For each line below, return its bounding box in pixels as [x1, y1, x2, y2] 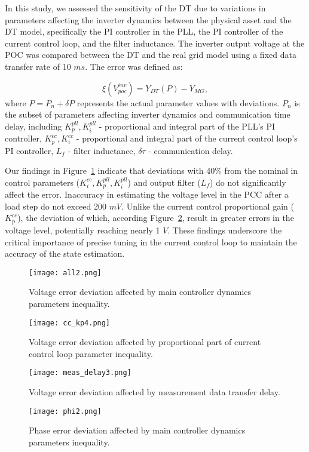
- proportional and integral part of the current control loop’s [76, 132, 298, 144]
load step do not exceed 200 [5, 199, 107, 212]
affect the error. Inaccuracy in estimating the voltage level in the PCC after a [5, 188, 289, 201]
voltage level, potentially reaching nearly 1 [5, 223, 160, 236]
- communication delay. [148, 144, 233, 156]
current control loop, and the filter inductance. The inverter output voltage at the [5, 36, 305, 49]
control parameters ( [5, 176, 80, 188]
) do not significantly [209, 176, 286, 188]
